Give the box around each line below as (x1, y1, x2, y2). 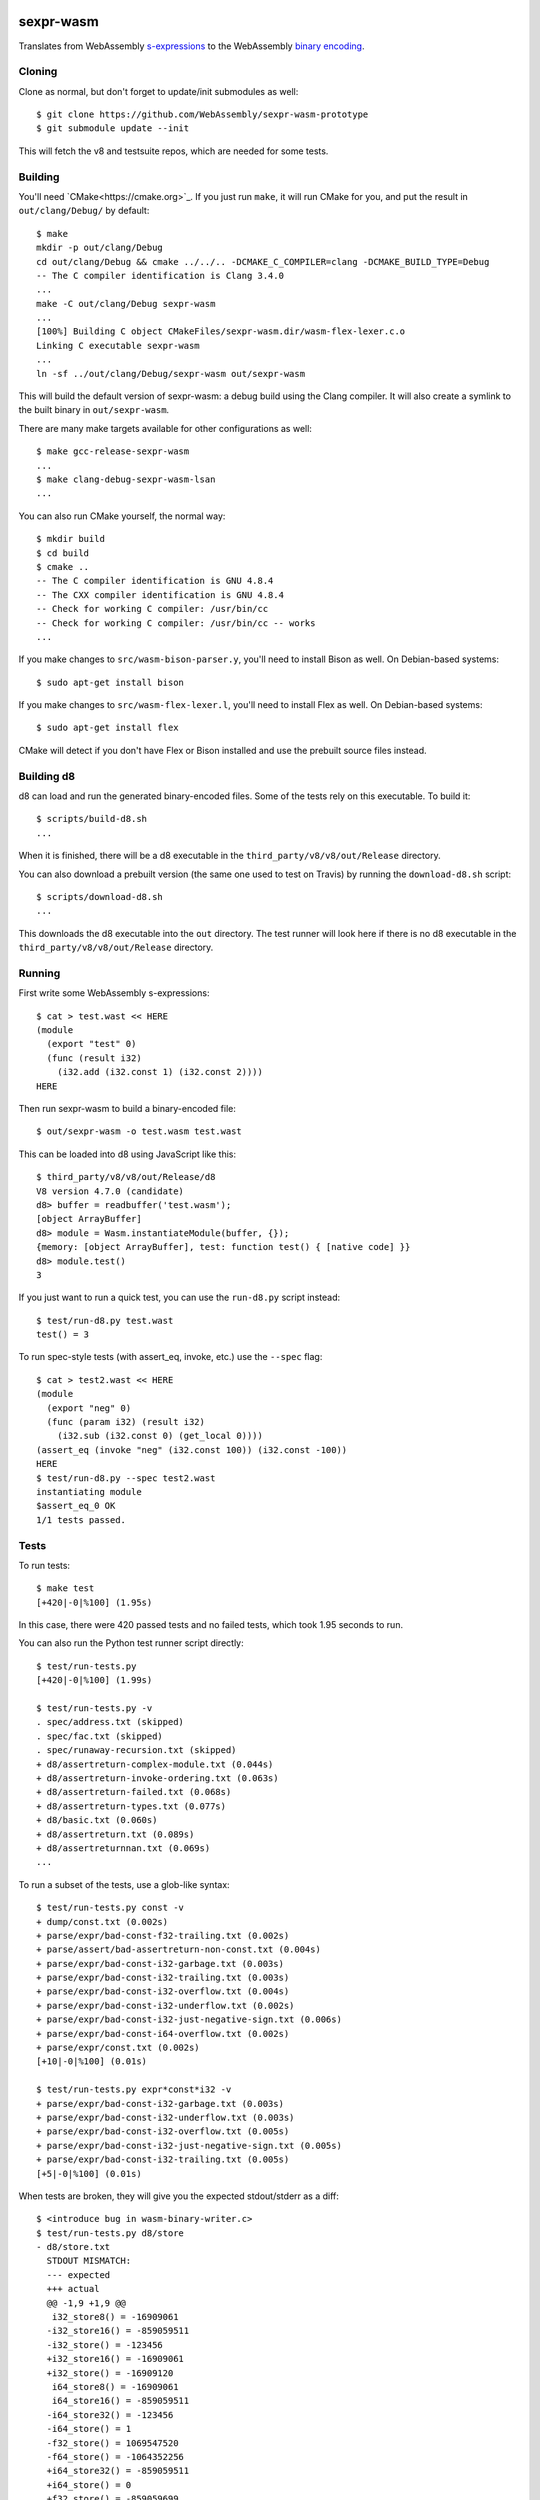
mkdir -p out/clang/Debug (36, 242, 164, 254)
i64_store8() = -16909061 (51, 2381, 179, 2392)
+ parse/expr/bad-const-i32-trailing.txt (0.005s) (36, 2154, 290, 2165)
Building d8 (18, 769, 75, 783)
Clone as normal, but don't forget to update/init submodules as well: (18, 85, 299, 97)
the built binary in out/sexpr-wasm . (18, 404, 170, 416)
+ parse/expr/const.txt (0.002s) (36, 2042, 200, 2054)
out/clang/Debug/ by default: (18, 205, 150, 217)
